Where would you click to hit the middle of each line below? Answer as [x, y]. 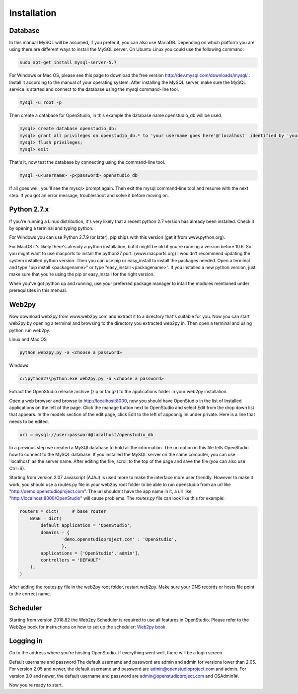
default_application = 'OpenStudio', [86, 525]
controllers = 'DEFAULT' [71, 560]
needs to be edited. [29, 421]
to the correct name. [30, 594]
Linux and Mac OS [28, 340]
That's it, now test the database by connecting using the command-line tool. [87, 162]
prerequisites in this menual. [38, 290]
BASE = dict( [46, 518]
